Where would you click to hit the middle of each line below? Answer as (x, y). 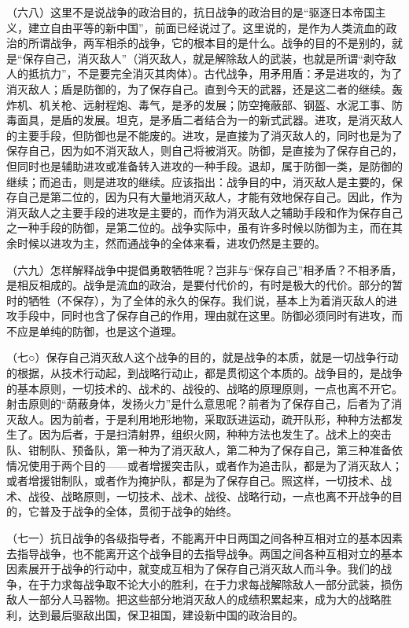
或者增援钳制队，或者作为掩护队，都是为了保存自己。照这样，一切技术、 (193, 481)
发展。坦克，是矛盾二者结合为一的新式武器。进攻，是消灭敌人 (243, 120)
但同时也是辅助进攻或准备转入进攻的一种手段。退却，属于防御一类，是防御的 (204, 165)
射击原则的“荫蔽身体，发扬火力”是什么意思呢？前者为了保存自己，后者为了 (199, 404)
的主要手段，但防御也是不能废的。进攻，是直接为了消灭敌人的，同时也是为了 (204, 135)
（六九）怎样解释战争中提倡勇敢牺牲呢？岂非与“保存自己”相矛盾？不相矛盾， (204, 269)
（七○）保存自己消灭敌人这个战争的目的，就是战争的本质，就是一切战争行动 (203, 357)
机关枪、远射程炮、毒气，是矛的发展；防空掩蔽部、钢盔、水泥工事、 (215, 104)
